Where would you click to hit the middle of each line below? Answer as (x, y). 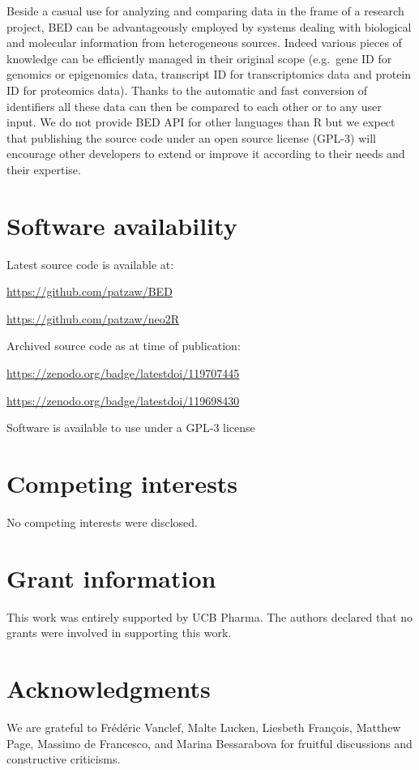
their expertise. (44, 169)
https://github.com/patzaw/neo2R (93, 318)
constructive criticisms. (64, 759)
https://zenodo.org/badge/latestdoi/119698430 (123, 400)
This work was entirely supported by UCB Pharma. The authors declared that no (210, 616)
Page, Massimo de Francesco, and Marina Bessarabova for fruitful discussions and (209, 743)
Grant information (111, 577)
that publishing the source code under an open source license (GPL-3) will (191, 137)
